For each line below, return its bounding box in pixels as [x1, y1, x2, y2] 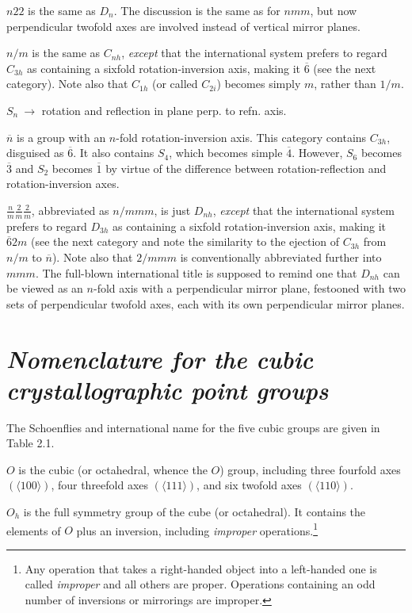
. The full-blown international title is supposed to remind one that [35, 264, 357, 281]
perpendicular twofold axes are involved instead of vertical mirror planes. [6, 17, 360, 34]
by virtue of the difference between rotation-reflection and [105, 159, 387, 176]
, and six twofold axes [196, 477, 302, 493]
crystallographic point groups [6, 373, 329, 406]
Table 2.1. [6, 435, 55, 451]
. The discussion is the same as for [113, 2, 280, 18]
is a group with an [17, 128, 106, 145]
